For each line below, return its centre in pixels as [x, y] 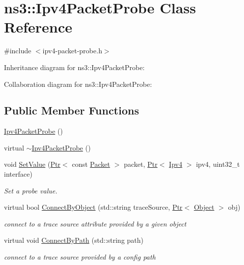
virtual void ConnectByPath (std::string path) [74, 240]
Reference [38, 27]
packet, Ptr [141, 164]
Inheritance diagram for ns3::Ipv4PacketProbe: [74, 67]
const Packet [91, 164]
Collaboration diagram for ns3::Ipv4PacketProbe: [78, 84]
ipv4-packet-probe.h [72, 51]
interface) [18, 174]
